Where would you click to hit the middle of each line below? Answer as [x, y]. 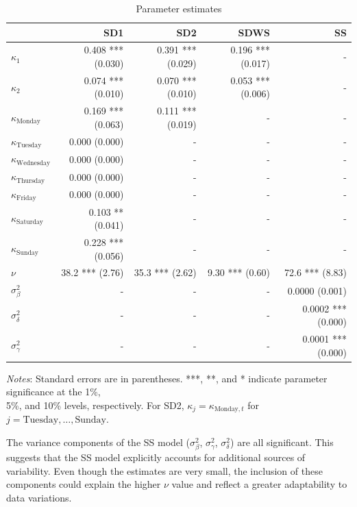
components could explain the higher [84, 484]
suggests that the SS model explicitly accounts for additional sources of [156, 457]
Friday [26, 198]
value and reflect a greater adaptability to [259, 484]
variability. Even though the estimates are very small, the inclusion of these [164, 470]
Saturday [30, 222]
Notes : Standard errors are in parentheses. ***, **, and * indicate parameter [167, 378]
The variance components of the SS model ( [98, 442]
